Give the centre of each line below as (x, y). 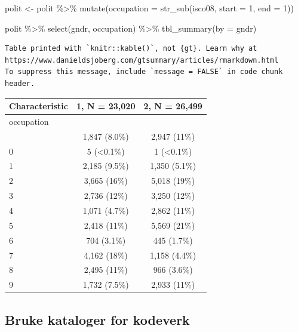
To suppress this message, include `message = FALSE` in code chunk (144, 72)
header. (20, 83)
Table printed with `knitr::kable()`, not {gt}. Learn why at (131, 49)
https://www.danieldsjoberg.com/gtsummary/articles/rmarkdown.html (142, 60)
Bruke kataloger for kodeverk (97, 319)
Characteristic (39, 106)
